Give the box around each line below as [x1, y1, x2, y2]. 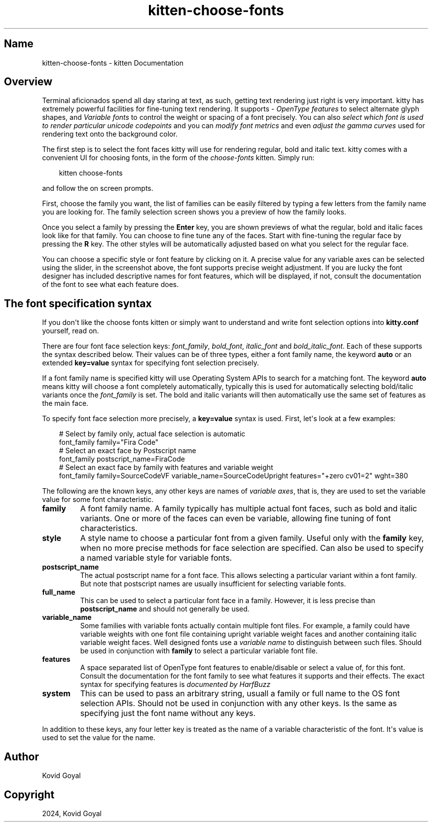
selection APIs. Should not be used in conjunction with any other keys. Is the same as [80, 698, 397, 709]
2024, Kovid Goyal [42, 809, 102, 818]
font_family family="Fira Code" [59, 438, 159, 447]
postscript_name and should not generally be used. [80, 605, 250, 613]
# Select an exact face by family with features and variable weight [59, 463, 273, 472]
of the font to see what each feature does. [42, 280, 179, 289]
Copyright [4, 788, 55, 801]
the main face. [42, 399, 89, 408]
